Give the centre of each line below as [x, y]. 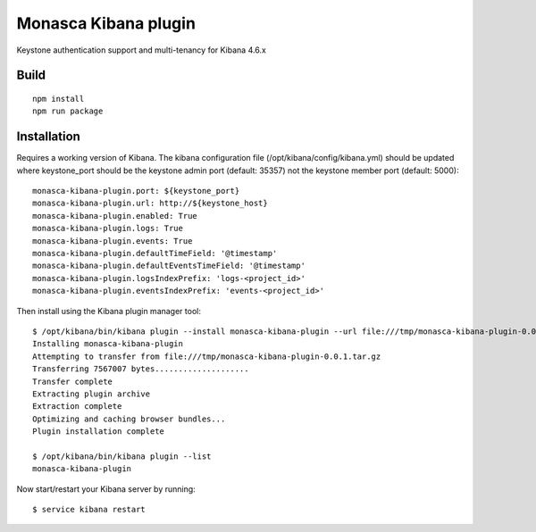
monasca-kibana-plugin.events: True [113, 241]
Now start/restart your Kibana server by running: [106, 489]
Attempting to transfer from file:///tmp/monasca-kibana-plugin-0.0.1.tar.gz [207, 356]
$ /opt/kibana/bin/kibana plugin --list [122, 456]
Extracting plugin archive [92, 394]
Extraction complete [77, 407]
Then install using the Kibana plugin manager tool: [109, 311]
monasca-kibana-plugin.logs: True [108, 229]
